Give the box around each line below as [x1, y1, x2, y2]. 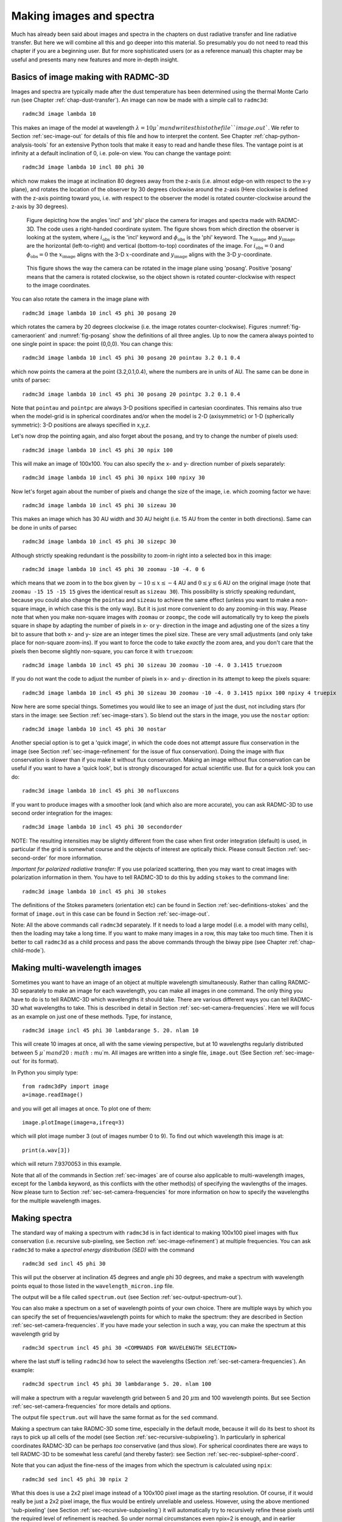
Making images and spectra [11, 9, 155, 23]
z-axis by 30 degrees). [11, 203, 69, 210]
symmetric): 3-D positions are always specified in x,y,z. [11, 421, 150, 429]
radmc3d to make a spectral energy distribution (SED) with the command [11, 1246, 195, 1254]
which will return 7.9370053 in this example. [11, 1160, 122, 1168]
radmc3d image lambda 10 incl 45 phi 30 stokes [22, 888, 167, 895]
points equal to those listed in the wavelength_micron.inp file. [11, 1282, 175, 1289]
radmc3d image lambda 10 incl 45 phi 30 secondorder [22, 824, 183, 830]
